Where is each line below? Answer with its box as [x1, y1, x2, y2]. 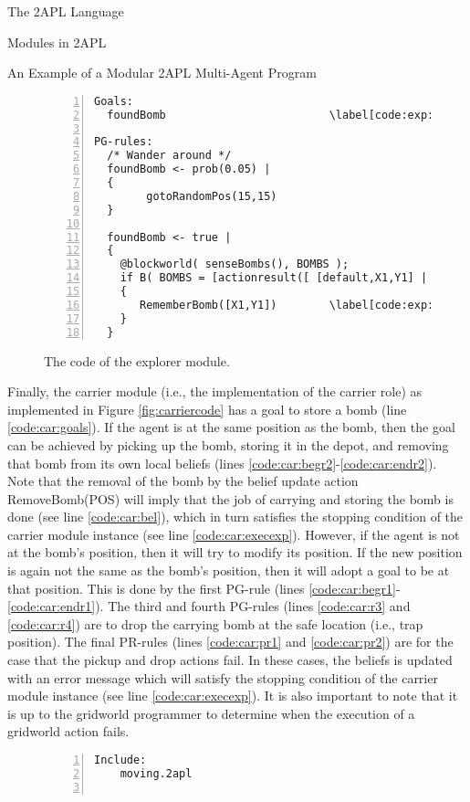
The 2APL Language [7, 2, 124, 20]
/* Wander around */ [107, 149, 232, 163]
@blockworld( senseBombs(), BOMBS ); [120, 258, 350, 271]
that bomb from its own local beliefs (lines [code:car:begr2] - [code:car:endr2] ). [7, 453, 437, 472]
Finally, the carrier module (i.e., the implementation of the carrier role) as [7, 382, 423, 401]
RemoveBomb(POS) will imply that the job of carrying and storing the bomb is [7, 489, 454, 508]
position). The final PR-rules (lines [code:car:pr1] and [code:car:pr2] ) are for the [7, 632, 454, 651]
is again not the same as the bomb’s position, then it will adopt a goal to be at [7, 561, 450, 580]
